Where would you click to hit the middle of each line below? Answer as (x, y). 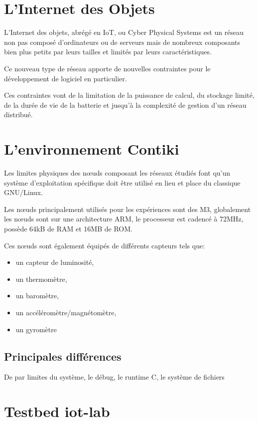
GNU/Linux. (24, 192)
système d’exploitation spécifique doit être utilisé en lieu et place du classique (122, 182)
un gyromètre (36, 329)
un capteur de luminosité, (55, 262)
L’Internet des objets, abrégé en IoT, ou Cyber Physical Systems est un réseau (124, 32)
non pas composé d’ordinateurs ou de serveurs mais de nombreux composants (122, 42)
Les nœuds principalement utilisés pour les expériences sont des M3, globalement (128, 209)
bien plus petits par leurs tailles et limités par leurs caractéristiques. (108, 52)
